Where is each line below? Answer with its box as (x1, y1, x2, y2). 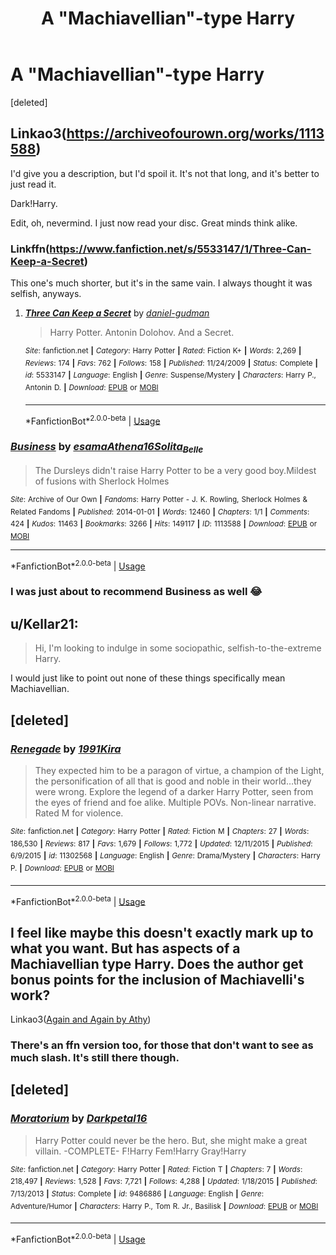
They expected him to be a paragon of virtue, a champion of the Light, (34, 764, 325, 776)
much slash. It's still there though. (10, 1050, 180, 1064)
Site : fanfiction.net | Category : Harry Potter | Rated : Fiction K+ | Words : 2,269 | (24, 346, 302, 356)
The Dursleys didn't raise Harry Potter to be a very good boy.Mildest (34, 464, 317, 476)
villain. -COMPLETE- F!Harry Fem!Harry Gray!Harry (34, 1145, 247, 1157)
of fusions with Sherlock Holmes (34, 475, 170, 487)
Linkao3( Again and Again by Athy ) (10, 1013, 152, 1026)
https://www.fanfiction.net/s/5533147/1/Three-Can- (49, 242, 312, 256)
